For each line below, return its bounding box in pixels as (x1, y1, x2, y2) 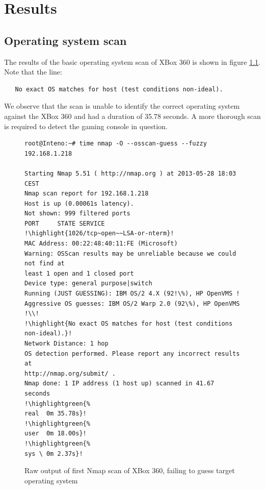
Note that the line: (4, 66, 62, 77)
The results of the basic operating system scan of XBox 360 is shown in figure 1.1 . (4, 56, 260, 67)
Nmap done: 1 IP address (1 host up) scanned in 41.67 (24, 380, 215, 387)
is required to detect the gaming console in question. (4, 120, 168, 131)
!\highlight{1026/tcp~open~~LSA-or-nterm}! (24, 230, 174, 237)
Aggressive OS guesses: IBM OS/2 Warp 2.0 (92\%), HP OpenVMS (24, 300, 240, 307)
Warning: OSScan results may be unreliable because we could (24, 250, 236, 257)
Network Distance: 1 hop (24, 340, 109, 348)
